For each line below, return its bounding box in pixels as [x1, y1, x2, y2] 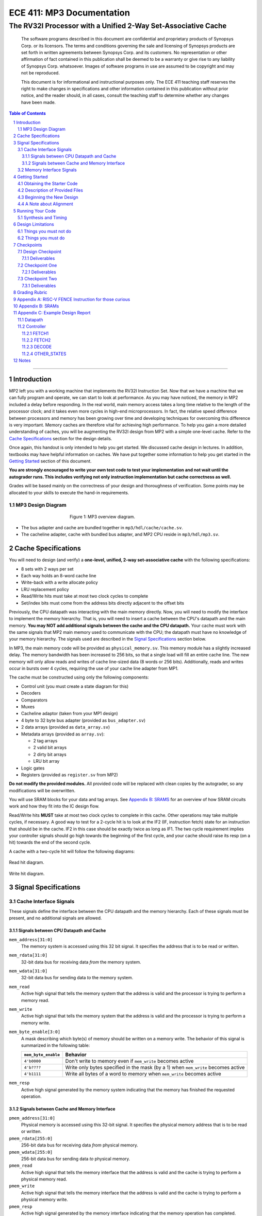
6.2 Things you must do [17, 235, 65, 241]
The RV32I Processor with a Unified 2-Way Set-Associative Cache [9, 21, 227, 30]
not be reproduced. [21, 70, 60, 76]
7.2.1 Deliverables [22, 269, 56, 275]
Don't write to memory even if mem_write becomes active [65, 1058, 194, 1065]
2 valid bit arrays [33, 745, 67, 751]
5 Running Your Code [13, 208, 56, 214]
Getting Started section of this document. [9, 458, 92, 464]
